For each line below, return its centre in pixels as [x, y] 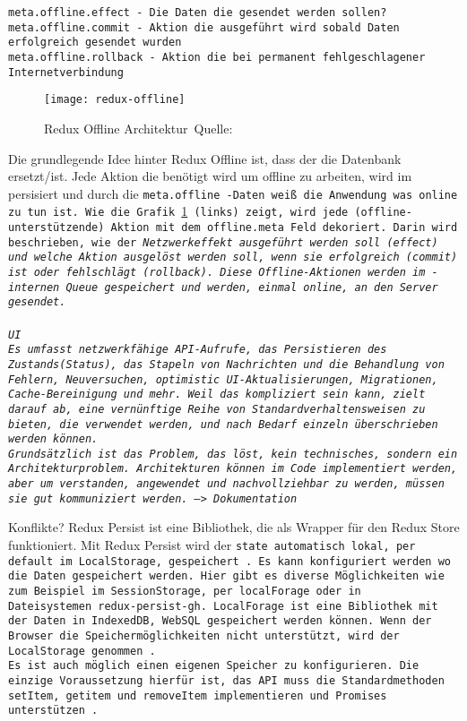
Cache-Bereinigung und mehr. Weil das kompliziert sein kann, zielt [217, 395]
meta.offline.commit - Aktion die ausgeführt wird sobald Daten [204, 27]
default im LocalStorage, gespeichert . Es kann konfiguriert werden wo [229, 561]
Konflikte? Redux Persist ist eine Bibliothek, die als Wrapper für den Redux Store [234, 527]
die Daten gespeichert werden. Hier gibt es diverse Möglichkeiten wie [226, 576]
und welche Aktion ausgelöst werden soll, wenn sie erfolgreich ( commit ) [233, 257]
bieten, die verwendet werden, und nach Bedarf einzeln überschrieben [223, 424]
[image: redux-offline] [115, 100]
